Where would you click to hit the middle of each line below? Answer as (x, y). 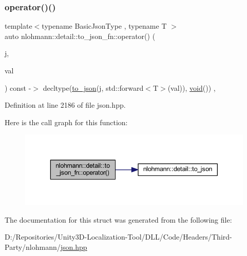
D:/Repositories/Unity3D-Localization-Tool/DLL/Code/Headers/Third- (118, 237)
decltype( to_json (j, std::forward (93, 87)
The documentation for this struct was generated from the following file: (118, 219)
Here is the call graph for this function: (66, 122)
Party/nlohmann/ (33, 247)
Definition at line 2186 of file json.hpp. (65, 105)
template (18, 26)
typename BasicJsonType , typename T (104, 26)
